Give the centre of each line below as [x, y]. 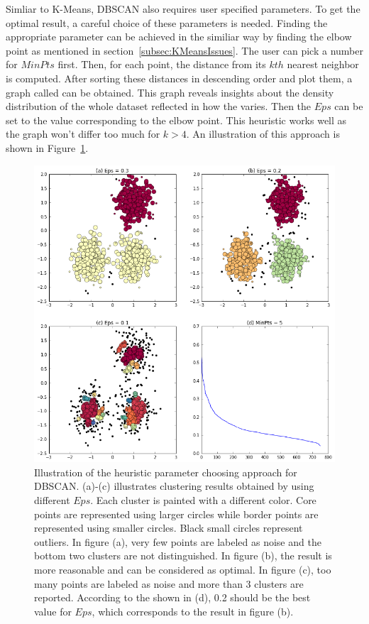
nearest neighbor [323, 64]
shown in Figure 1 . [47, 147]
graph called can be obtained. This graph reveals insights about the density [170, 92]
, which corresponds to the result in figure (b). [193, 611]
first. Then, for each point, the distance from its [162, 64]
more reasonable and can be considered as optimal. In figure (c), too [183, 569]
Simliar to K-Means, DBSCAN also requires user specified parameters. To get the [183, 9]
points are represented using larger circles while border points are [176, 514]
